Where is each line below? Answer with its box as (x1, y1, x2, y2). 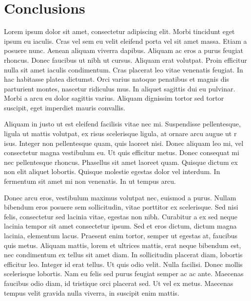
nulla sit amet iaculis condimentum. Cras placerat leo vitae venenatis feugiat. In (4, 64, 243, 74)
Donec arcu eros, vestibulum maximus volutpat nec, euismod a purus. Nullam (4, 192, 236, 202)
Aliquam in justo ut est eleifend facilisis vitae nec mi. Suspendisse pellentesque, (4, 119, 241, 129)
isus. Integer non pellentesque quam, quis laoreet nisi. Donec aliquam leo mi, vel (4, 138, 244, 148)
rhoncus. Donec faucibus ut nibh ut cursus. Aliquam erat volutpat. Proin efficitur (4, 54, 247, 65)
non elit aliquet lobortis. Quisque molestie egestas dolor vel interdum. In (4, 166, 220, 177)
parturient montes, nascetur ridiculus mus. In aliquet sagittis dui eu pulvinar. (4, 83, 235, 93)
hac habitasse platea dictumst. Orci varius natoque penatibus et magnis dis (4, 74, 229, 84)
